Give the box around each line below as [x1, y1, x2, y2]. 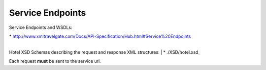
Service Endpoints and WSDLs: [9, 24, 72, 30]
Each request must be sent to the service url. [9, 58, 101, 64]
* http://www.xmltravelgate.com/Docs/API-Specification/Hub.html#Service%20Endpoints [9, 33, 191, 39]
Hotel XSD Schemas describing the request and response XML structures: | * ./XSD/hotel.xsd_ [9, 49, 200, 55]
